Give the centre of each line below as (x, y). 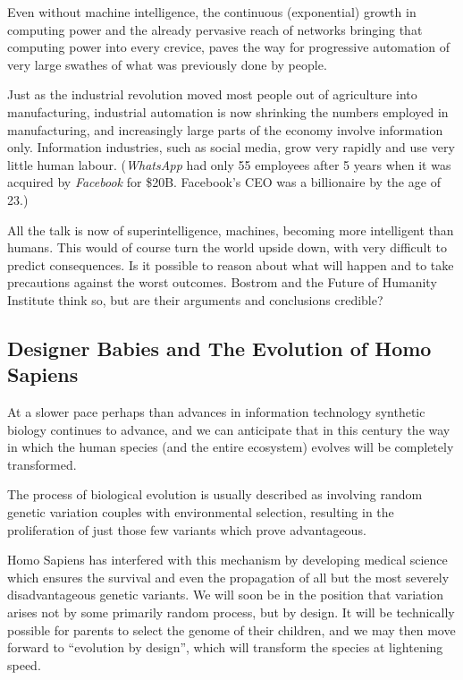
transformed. (42, 464)
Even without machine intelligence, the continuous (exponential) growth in (212, 12)
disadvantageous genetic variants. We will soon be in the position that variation (226, 595)
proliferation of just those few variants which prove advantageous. (187, 529)
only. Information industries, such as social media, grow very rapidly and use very (231, 147)
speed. (24, 664)
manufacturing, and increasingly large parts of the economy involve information (225, 129)
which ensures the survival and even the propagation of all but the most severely (228, 577)
